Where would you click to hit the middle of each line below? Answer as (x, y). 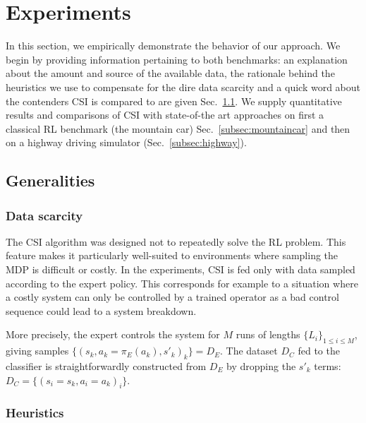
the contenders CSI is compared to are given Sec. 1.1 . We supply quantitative (174, 101)
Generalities (50, 180)
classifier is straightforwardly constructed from (106, 366)
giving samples (37, 351)
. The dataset (249, 351)
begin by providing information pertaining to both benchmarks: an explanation (177, 59)
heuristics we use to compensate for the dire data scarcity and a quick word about (183, 87)
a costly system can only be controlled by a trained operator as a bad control (172, 297)
